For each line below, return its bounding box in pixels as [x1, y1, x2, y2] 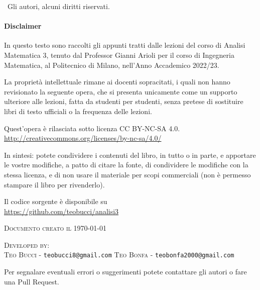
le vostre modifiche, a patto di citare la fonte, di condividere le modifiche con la [4, 159, 248, 170]
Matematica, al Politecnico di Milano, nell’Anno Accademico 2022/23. [4, 59, 219, 70]
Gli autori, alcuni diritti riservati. [7, 1, 110, 11]
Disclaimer [4, 21, 42, 31]
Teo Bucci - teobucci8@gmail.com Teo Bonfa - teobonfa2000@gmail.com [4, 249, 234, 260]
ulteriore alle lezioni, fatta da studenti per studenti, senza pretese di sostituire [4, 96, 243, 107]
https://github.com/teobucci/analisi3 [4, 206, 119, 216]
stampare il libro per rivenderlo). [4, 179, 105, 189]
